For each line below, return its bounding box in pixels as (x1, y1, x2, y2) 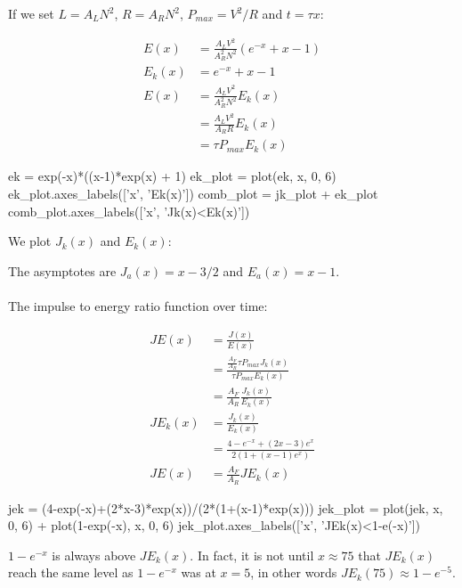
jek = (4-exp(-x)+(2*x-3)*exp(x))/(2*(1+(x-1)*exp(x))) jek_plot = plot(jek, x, (8, 498, 443, 517)
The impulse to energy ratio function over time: (8, 296, 268, 314)
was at (181, 563, 216, 582)
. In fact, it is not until (190, 545, 314, 564)
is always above (52, 545, 136, 564)
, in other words (250, 563, 337, 582)
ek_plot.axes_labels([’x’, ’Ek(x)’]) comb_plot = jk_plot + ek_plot (8, 184, 378, 202)
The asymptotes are (8, 261, 117, 280)
